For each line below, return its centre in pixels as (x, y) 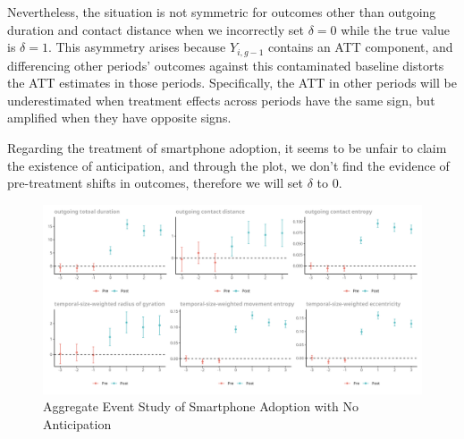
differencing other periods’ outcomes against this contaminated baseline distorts (226, 65)
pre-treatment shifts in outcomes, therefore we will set (155, 183)
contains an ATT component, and (361, 47)
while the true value (395, 29)
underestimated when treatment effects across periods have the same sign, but (221, 100)
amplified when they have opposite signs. (119, 118)
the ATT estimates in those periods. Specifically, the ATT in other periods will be (232, 83)
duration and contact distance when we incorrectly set (156, 29)
